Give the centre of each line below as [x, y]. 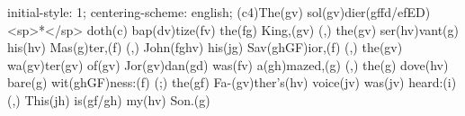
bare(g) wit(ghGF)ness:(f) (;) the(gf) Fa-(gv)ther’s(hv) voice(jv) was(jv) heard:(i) [232, 82]
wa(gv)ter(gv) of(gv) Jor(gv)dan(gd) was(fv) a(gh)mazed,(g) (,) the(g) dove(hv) [228, 64]
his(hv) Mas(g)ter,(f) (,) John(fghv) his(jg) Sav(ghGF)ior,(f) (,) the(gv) [205, 47]
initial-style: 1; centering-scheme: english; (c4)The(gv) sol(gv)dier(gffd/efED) [219, 12]
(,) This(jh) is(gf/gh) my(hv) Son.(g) [109, 99]
